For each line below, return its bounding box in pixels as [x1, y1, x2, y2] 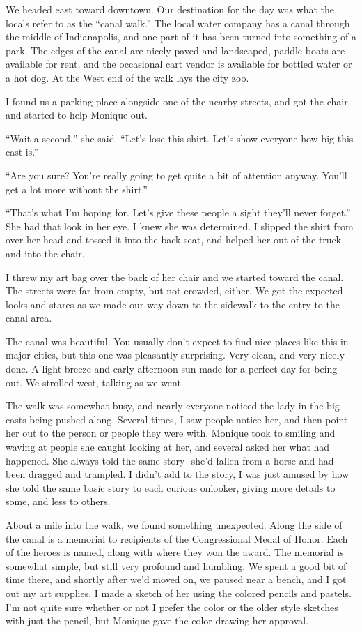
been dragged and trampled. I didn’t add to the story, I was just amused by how [6, 467, 349, 481]
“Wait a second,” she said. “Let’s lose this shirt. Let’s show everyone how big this [6, 130, 354, 145]
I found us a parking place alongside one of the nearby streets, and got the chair [6, 93, 348, 108]
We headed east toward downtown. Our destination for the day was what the [6, 2, 335, 16]
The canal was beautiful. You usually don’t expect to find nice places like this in [6, 333, 349, 348]
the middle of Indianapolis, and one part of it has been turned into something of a [6, 29, 356, 44]
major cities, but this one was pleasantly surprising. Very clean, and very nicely [6, 347, 345, 362]
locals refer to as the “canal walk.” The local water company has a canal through [6, 15, 350, 30]
